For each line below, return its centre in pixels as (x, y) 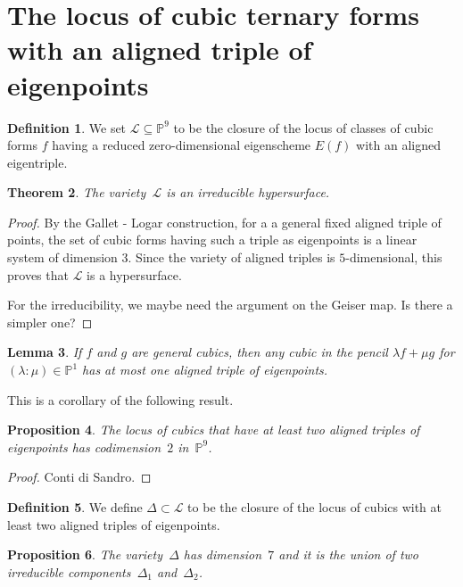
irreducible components (69, 571)
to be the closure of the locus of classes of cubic (303, 127)
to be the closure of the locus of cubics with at (315, 507)
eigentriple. (37, 162)
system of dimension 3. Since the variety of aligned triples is (171, 257)
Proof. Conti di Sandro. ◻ (79, 477)
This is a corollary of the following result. (120, 399)
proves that (38, 274)
